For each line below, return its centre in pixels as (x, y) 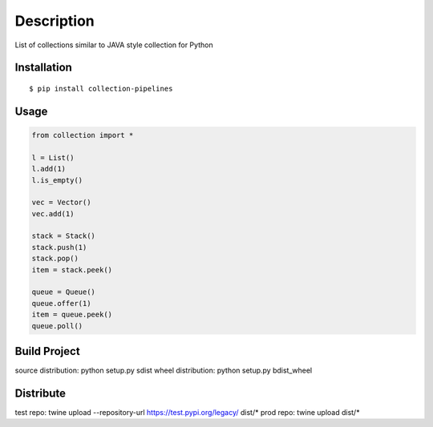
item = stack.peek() (72, 270)
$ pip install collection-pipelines (101, 89)
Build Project (47, 351)
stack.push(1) (59, 247)
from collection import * (83, 135)
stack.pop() (55, 259)
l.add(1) (49, 169)
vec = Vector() (61, 203)
